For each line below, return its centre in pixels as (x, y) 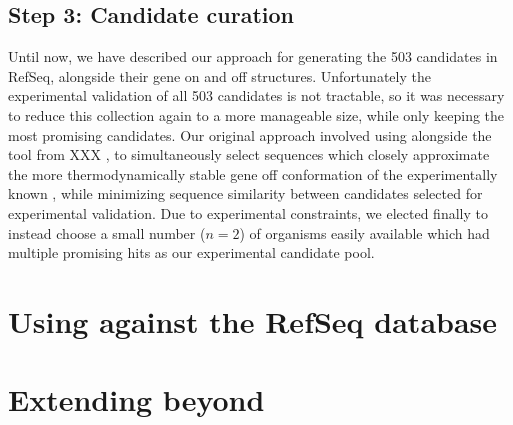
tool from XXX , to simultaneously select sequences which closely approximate (249, 154)
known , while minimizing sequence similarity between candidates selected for (245, 193)
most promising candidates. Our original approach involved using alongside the (250, 134)
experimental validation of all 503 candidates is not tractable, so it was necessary (256, 95)
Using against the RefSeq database (253, 320)
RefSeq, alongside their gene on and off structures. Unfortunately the (219, 75)
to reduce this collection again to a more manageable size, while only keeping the (256, 114)
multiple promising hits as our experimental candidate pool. (191, 252)
